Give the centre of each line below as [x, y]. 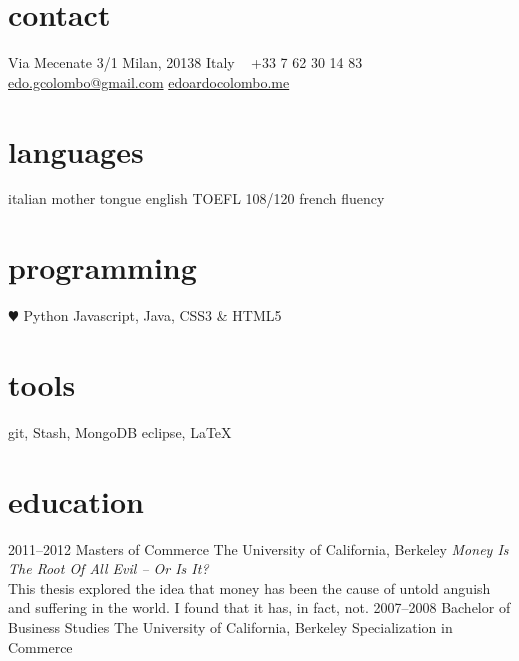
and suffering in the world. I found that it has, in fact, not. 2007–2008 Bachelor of [259, 607]
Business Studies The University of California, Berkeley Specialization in [230, 626]
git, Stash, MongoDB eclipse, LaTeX [120, 431]
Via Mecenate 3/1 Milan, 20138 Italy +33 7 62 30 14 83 [185, 62]
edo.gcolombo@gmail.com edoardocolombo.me [149, 81]
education [76, 500]
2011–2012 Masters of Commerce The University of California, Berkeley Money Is [258, 548]
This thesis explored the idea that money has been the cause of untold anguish [249, 587]
